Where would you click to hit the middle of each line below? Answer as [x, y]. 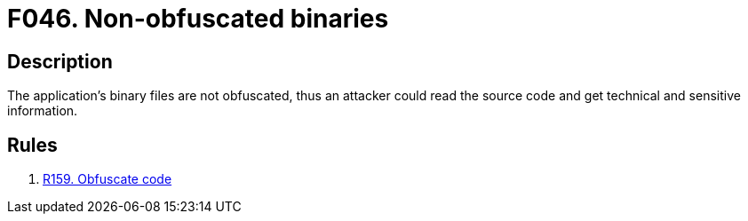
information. [43, 111]
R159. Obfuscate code [107, 179]
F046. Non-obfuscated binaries [198, 19]
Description [60, 61]
